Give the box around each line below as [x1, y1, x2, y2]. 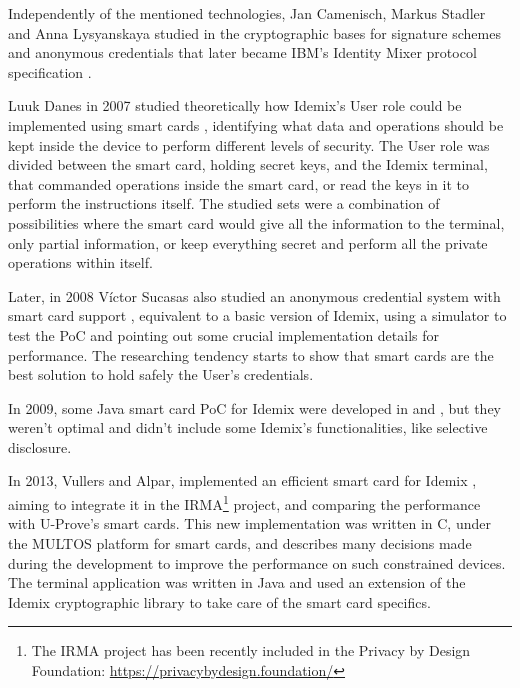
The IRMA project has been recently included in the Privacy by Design [31, 640, 471, 661]
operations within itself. [8, 252, 153, 273]
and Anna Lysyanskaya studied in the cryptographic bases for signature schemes [8, 22, 501, 43]
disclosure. [8, 436, 72, 457]
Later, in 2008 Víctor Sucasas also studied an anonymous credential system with [8, 285, 501, 306]
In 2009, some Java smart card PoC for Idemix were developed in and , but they [8, 397, 502, 418]
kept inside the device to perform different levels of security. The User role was [8, 134, 490, 155]
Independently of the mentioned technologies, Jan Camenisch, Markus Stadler [8, 3, 486, 23]
